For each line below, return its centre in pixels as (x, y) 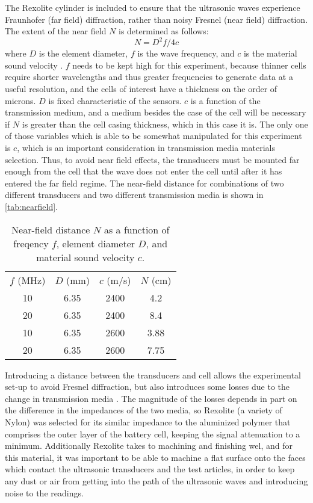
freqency (31, 243)
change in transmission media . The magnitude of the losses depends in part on (151, 398)
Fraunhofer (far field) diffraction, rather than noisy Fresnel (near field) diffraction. (156, 19)
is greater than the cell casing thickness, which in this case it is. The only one (165, 124)
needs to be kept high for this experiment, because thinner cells (189, 65)
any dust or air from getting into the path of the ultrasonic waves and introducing (156, 480)
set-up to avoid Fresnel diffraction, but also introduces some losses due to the (147, 387)
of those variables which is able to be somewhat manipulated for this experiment (153, 136)
